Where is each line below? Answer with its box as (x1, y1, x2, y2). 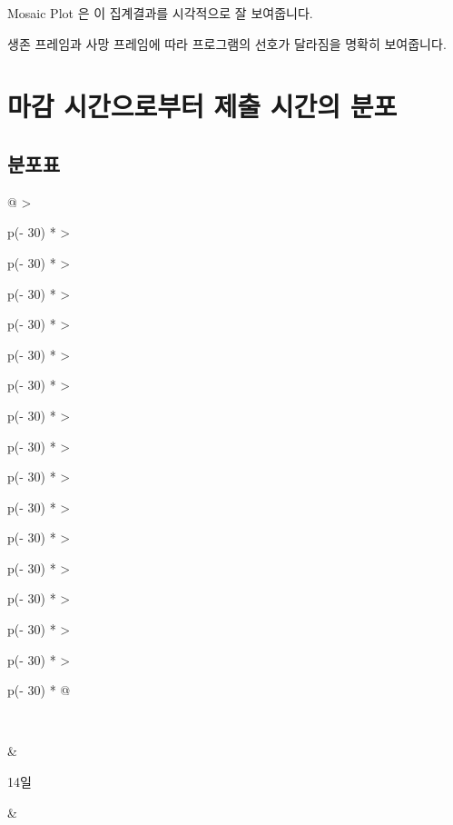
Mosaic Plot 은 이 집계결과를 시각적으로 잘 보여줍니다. (7, 4, 313, 22)
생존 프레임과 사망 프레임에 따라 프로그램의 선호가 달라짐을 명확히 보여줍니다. (7, 34, 447, 53)
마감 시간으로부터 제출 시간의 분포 (7, 87, 398, 124)
